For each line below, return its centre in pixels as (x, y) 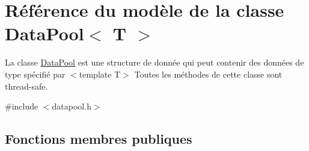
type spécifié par (35, 74)
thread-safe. (26, 86)
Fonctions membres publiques (99, 139)
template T (100, 74)
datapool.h (72, 106)
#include (22, 106)
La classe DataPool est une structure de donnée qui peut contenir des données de (154, 62)
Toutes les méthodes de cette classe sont (208, 74)
